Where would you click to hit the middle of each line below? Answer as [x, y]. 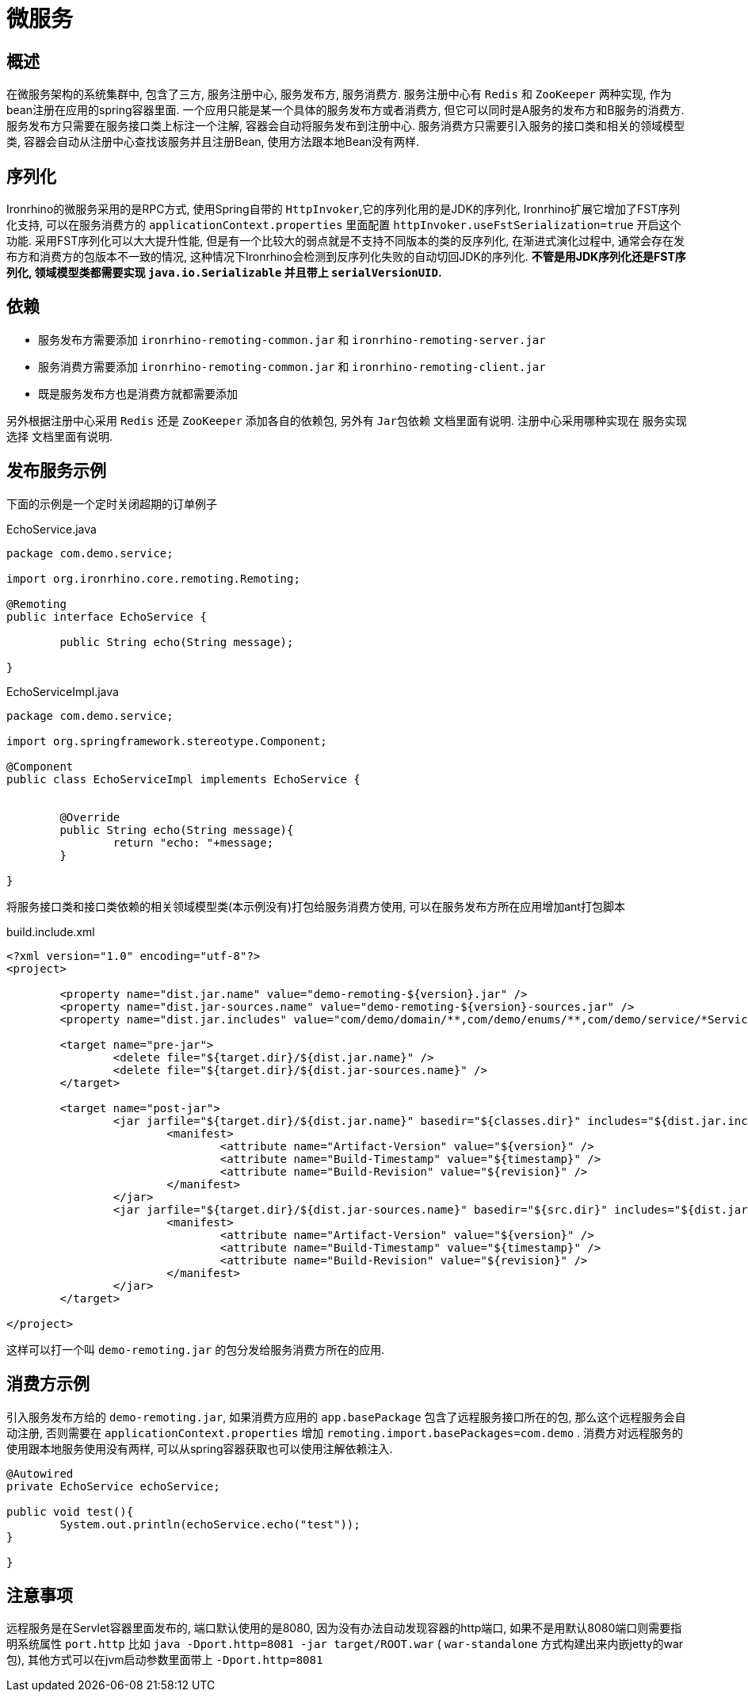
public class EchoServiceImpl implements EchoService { [183, 779]
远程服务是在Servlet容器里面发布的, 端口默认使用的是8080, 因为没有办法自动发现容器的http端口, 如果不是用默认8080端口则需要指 [344, 1628]
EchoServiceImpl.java [63, 691]
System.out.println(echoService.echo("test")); [210, 1524]
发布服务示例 [56, 471]
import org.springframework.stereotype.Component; [167, 741]
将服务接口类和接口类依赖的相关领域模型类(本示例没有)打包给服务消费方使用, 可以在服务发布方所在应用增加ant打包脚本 [316, 906]
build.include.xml [51, 931]
